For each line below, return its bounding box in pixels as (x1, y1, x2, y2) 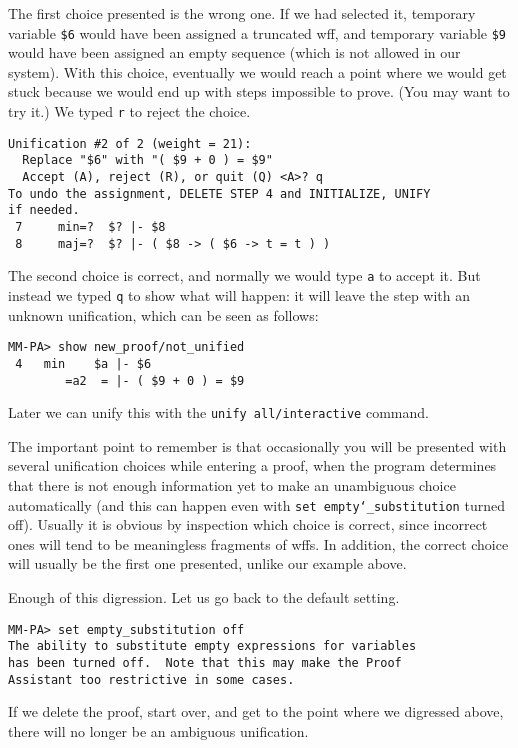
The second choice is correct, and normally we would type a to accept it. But (8, 265, 481, 286)
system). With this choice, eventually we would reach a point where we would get (8, 61, 507, 82)
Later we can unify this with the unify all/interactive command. (8, 402, 429, 423)
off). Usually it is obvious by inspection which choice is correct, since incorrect (8, 514, 488, 535)
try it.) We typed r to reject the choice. (8, 101, 251, 122)
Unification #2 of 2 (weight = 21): (8, 136, 252, 151)
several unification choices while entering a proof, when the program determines (8, 455, 497, 476)
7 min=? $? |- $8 (15, 219, 166, 234)
